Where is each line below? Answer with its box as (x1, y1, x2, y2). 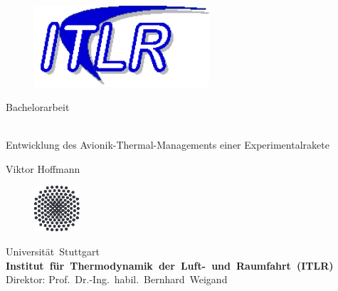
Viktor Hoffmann (6, 161, 80, 176)
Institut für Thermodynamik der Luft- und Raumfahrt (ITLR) (6, 258, 334, 273)
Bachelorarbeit (6, 99, 70, 114)
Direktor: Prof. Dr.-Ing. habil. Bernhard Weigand (6, 272, 228, 287)
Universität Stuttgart (6, 244, 100, 259)
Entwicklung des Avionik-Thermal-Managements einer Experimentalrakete (6, 137, 329, 152)
